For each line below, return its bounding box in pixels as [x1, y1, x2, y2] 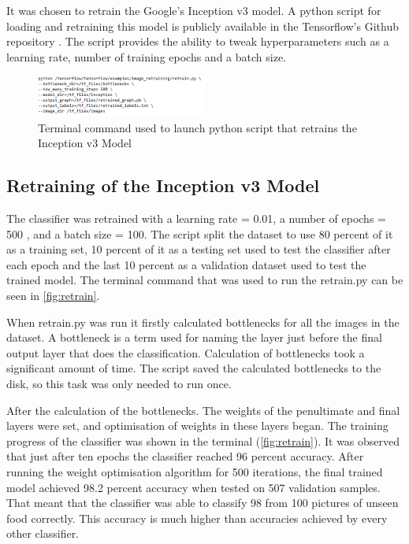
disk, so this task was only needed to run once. [6, 375, 232, 391]
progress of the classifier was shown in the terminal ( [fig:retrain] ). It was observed [6, 432, 400, 449]
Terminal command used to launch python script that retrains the [38, 119, 357, 135]
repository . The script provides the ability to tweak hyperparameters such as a [6, 33, 389, 50]
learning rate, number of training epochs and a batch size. [6, 48, 286, 65]
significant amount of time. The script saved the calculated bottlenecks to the [6, 360, 381, 376]
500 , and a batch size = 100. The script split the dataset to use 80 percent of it [6, 225, 393, 242]
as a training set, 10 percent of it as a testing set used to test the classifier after [6, 241, 391, 257]
